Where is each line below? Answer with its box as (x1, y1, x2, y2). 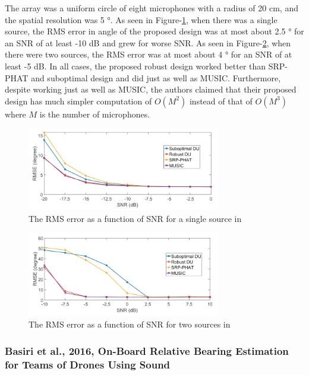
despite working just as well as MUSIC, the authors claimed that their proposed (5, 83, 297, 96)
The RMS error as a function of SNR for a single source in (29, 212, 242, 224)
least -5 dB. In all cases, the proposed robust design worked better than (5, 59, 266, 72)
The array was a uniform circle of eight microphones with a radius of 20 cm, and (5, 2, 298, 14)
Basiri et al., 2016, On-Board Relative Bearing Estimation (5, 343, 289, 358)
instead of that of (189, 94, 253, 107)
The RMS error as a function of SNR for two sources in (29, 318, 231, 330)
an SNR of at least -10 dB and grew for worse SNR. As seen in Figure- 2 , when (5, 36, 291, 49)
